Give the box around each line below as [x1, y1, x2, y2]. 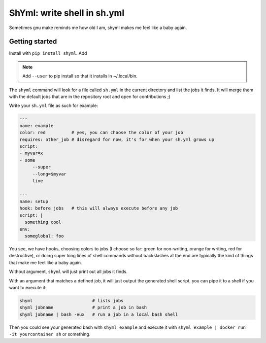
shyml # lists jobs [19, 298, 124, 303]
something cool [25, 219, 62, 225]
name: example [19, 123, 54, 128]
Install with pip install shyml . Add [9, 50, 87, 56]
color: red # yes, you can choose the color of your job [19, 130, 183, 136]
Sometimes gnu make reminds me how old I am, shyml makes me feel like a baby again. [9, 25, 187, 31]
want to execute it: [9, 284, 47, 290]
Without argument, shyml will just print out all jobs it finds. [9, 269, 128, 274]
